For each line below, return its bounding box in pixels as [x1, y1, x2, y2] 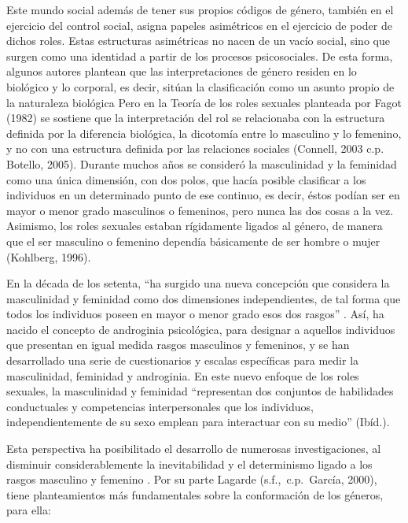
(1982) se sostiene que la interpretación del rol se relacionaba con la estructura [6, 109, 385, 126]
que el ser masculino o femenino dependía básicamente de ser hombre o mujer [6, 232, 380, 249]
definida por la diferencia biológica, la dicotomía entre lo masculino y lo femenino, [6, 124, 402, 141]
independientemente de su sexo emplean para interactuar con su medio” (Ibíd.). [6, 414, 390, 430]
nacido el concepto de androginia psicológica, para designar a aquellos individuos [6, 321, 395, 337]
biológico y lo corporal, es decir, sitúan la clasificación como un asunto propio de [6, 78, 395, 95]
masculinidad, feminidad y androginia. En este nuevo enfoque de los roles [6, 367, 359, 384]
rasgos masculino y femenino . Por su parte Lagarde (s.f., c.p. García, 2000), [6, 471, 377, 488]
